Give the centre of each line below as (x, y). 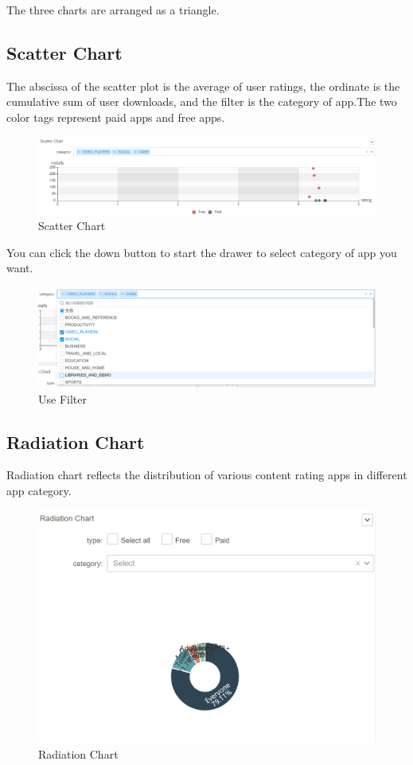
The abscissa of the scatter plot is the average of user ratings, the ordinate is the (203, 86)
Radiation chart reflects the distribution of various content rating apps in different (207, 475)
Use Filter (62, 398)
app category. (39, 490)
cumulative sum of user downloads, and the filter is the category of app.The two (202, 101)
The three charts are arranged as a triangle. (113, 10)
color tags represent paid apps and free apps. (116, 117)
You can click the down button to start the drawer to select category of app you (202, 252)
